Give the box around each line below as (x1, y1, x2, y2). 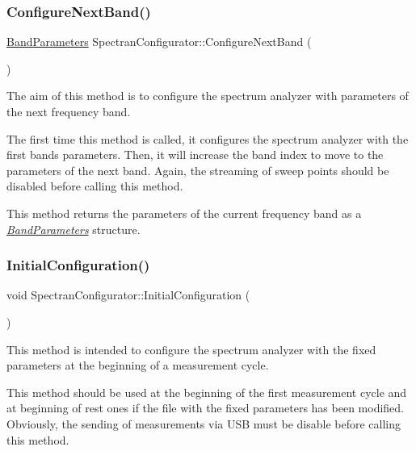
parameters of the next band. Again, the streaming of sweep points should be (6, 161, 389, 178)
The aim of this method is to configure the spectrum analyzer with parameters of (6, 87, 409, 104)
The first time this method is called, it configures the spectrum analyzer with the (6, 130, 409, 147)
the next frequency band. (6, 103, 131, 119)
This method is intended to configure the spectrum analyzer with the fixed (6, 340, 376, 357)
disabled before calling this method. (6, 177, 183, 194)
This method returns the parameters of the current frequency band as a (6, 204, 362, 221)
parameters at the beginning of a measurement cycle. (6, 357, 269, 374)
